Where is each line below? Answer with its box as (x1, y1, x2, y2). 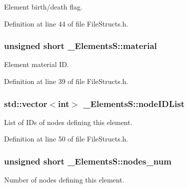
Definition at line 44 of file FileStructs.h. (4, 18, 128, 28)
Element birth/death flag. (4, 1, 82, 11)
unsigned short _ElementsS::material (4, 39, 157, 52)
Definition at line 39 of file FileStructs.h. (4, 76, 128, 86)
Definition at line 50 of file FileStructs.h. (4, 133, 128, 144)
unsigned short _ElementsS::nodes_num (4, 154, 171, 167)
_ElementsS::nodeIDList (83, 97, 185, 109)
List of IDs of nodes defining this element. (4, 116, 132, 127)
